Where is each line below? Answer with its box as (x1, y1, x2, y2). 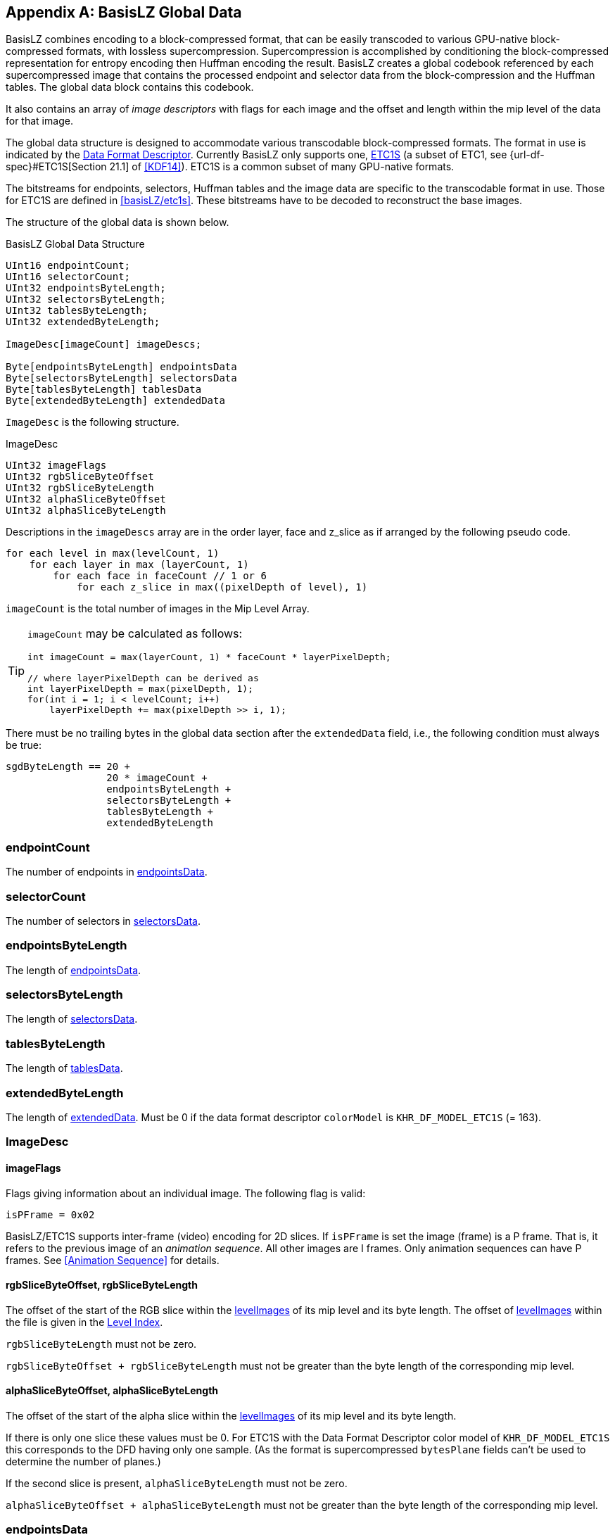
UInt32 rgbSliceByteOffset (6, 471, 154, 483)
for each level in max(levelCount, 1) (6, 548, 220, 560)
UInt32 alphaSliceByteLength (6, 505, 166, 517)
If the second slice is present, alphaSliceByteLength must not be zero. (6, 1477, 348, 1489)
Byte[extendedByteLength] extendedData (6, 395, 225, 407)
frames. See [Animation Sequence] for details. (6, 1253, 220, 1266)
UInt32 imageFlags (6, 460, 107, 472)
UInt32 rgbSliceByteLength (6, 482, 154, 494)
